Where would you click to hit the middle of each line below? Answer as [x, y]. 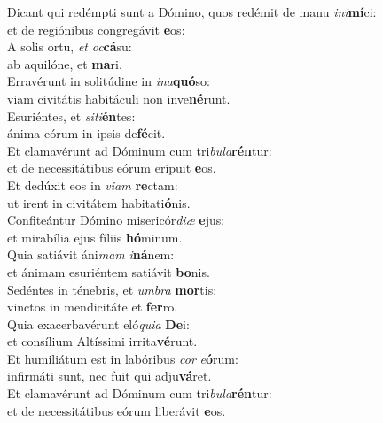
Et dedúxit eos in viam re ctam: [93, 185]
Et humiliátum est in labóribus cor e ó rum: [123, 358]
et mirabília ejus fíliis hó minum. [95, 237]
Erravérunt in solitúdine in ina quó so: [109, 81]
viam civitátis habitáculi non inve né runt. [119, 98]
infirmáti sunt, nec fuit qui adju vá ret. [109, 376]
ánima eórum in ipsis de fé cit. [86, 133]
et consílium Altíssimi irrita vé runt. [102, 341]
